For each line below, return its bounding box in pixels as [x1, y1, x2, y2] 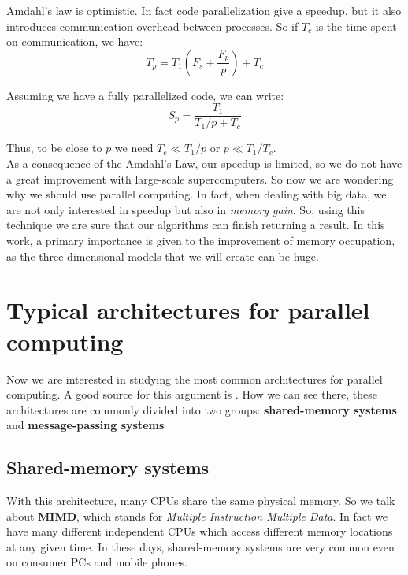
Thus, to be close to [6, 139, 102, 156]
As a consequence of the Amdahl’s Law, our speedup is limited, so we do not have [6, 155, 402, 172]
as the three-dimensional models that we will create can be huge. [6, 247, 319, 264]
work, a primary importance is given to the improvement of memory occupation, [6, 232, 395, 248]
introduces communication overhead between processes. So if [6, 17, 299, 34]
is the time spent [315, 17, 397, 34]
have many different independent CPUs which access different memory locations [6, 523, 393, 540]
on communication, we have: [6, 33, 143, 50]
